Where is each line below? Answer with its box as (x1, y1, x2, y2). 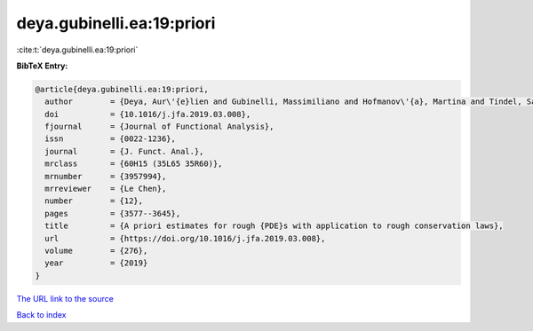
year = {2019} (44, 258, 148, 268)
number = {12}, (44, 196, 144, 206)
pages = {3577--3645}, (44, 209, 181, 218)
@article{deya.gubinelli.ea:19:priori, (35, 84, 209, 94)
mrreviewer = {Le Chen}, (44, 184, 167, 194)
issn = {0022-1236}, (44, 134, 177, 144)
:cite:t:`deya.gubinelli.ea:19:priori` (16, 44, 139, 55)
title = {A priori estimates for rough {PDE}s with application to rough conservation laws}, (44, 221, 504, 231)
